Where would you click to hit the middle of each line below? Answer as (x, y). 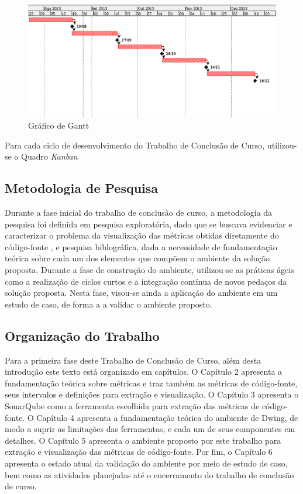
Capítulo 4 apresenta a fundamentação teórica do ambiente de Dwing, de (167, 417)
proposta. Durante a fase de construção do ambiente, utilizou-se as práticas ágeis (149, 270)
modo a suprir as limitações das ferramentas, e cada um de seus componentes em (150, 429)
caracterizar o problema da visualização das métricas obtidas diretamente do (142, 235)
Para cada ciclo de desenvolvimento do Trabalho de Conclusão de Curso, (135, 145)
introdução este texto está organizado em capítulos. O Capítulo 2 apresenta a (144, 372)
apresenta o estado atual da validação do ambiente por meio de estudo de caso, (146, 463)
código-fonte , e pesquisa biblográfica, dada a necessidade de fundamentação (141, 246)
